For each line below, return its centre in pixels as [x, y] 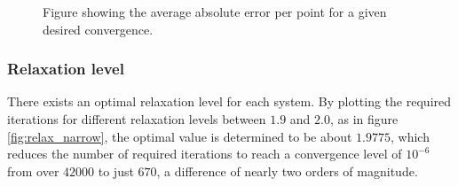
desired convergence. [98, 29]
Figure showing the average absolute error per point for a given [215, 12]
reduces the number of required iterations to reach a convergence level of [205, 154]
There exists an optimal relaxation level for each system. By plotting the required [229, 101]
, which [410, 136]
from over [33, 170]
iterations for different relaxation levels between [137, 119]
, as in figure [364, 119]
